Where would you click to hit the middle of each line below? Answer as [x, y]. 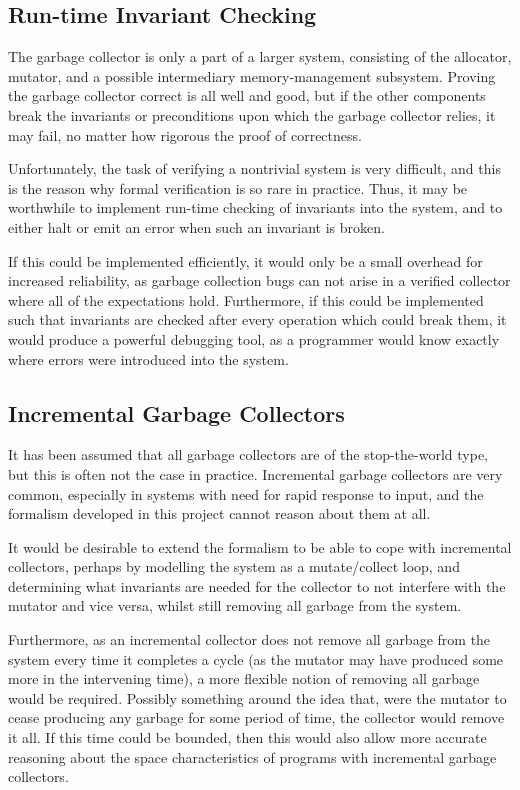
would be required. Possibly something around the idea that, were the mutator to [257, 697]
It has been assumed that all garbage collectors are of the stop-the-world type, [248, 454]
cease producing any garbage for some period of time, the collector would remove [256, 717]
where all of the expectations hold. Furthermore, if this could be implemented [246, 299]
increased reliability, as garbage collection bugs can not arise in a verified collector [259, 280]
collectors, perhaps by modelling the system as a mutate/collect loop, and [234, 566]
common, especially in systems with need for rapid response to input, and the [246, 493]
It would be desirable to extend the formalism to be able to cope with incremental [260, 546]
